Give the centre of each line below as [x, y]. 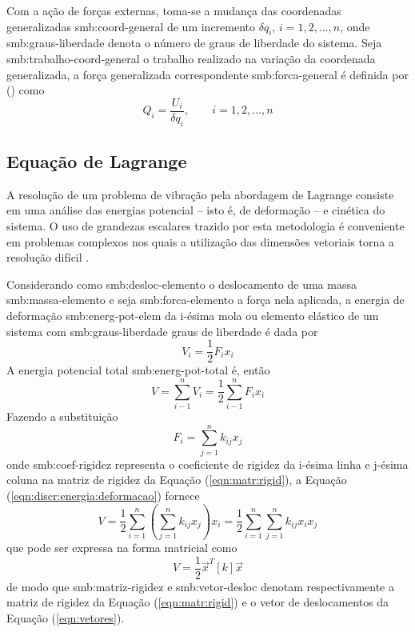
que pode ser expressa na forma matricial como [122, 548]
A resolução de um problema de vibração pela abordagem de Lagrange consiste [200, 194]
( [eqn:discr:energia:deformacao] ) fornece [103, 495]
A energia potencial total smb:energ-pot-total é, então [138, 370]
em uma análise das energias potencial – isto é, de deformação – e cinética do [196, 210]
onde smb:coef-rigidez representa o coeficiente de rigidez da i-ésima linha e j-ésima [207, 464]
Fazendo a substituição [62, 416]
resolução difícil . [48, 257]
